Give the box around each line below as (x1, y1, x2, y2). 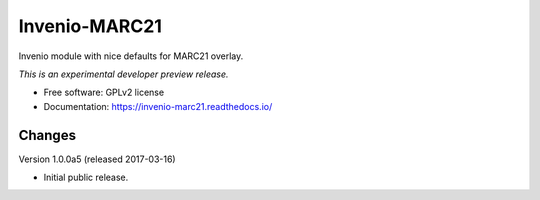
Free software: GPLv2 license (43, 86, 165, 99)
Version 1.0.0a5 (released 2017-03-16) (18, 153, 176, 165)
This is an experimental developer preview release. (18, 68, 229, 80)
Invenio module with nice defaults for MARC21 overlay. (18, 50, 244, 62)
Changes (18, 126, 77, 144)
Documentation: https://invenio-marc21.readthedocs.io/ (43, 100, 273, 112)
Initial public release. (43, 171, 129, 184)
